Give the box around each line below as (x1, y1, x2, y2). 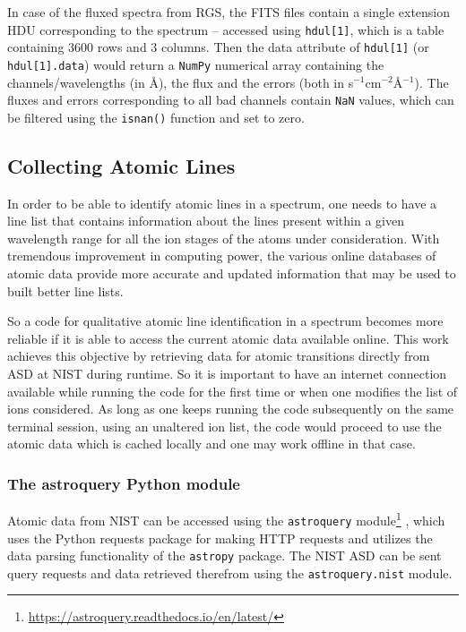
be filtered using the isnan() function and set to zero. (7, 107, 305, 126)
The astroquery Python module (7, 472, 240, 494)
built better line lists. (7, 281, 124, 300)
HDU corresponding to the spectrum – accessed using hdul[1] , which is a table (7, 20, 444, 38)
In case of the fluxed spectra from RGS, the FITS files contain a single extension (7, 3, 451, 21)
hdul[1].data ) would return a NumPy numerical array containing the (7, 55, 384, 73)
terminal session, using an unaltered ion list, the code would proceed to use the (7, 416, 442, 435)
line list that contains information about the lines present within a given (7, 211, 404, 230)
